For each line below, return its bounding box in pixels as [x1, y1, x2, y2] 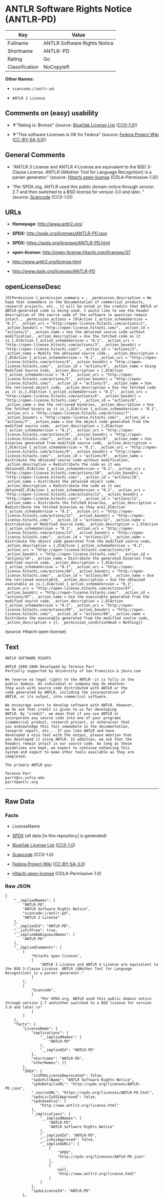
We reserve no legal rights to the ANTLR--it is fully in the [5, 677, 134, 682]
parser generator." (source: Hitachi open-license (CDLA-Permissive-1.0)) [12, 174, 159, 180]
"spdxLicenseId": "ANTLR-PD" [31, 1188, 91, 1193]
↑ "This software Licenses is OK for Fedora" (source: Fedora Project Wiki [12, 131, 159, 137]
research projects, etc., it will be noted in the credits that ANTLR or [5, 304, 159, 309]
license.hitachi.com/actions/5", [5, 377, 73, 382]
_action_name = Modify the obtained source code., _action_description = [5, 351, 159, 356]
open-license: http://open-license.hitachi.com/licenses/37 [12, 249, 131, 255]
